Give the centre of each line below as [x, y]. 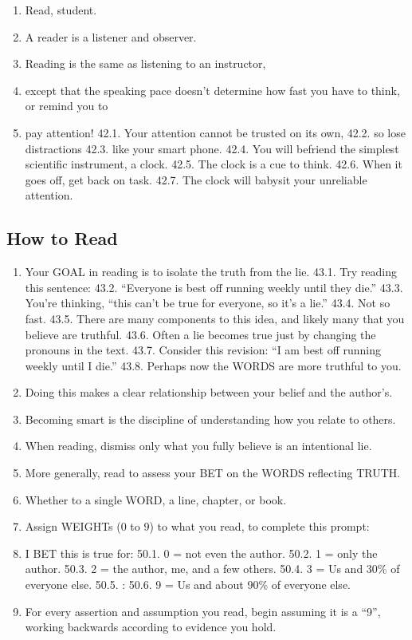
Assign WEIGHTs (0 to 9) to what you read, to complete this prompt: [197, 526]
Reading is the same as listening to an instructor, [145, 63]
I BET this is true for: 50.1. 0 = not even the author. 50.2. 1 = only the [201, 553]
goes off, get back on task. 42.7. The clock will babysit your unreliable [196, 179]
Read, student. [61, 10]
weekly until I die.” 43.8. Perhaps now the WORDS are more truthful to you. [213, 365]
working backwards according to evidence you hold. [151, 627]
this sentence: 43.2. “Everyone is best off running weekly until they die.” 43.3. [214, 287]
